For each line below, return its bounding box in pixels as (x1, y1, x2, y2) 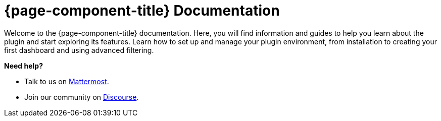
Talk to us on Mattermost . (24, 77, 109, 86)
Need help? (4, 61, 43, 70)
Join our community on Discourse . (24, 92, 139, 101)
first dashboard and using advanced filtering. (4, 45, 154, 54)
